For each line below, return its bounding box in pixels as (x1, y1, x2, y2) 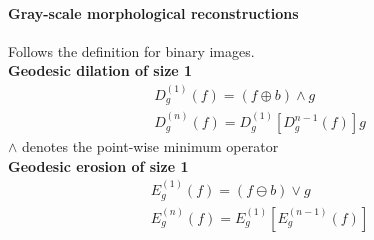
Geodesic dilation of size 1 (8, 60, 193, 81)
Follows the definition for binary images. (8, 40, 255, 61)
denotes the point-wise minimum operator (22, 136, 279, 157)
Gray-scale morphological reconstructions (8, 2, 299, 23)
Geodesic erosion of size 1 (8, 155, 189, 176)
